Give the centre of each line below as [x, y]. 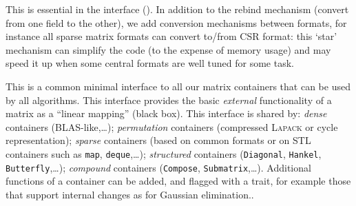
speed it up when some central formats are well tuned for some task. [150, 63]
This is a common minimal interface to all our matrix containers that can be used [178, 86]
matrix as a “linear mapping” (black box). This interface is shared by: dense [166, 113]
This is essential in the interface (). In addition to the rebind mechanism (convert [177, 9]
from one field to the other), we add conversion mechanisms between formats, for [176, 22]
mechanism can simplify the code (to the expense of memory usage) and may [168, 49]
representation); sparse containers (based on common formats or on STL [158, 140]
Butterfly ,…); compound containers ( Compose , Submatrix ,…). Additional [158, 167]
